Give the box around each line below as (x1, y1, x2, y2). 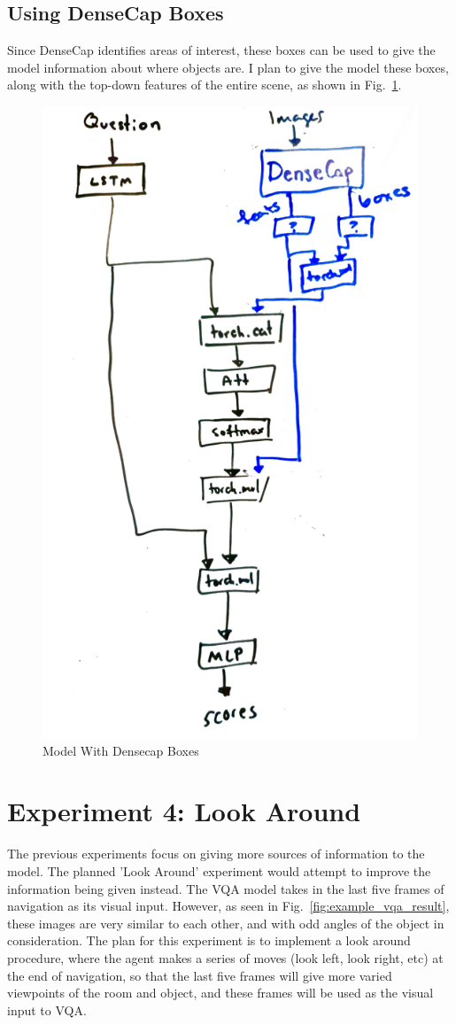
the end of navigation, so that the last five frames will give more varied (7, 966, 392, 984)
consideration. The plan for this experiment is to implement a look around (7, 931, 411, 950)
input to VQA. (7, 1000, 87, 1019)
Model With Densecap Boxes (43, 741, 199, 759)
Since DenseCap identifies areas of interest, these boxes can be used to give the (7, 41, 436, 59)
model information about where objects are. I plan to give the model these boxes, (7, 58, 449, 76)
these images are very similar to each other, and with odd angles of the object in (7, 913, 444, 932)
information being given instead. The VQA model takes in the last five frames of (7, 879, 444, 897)
